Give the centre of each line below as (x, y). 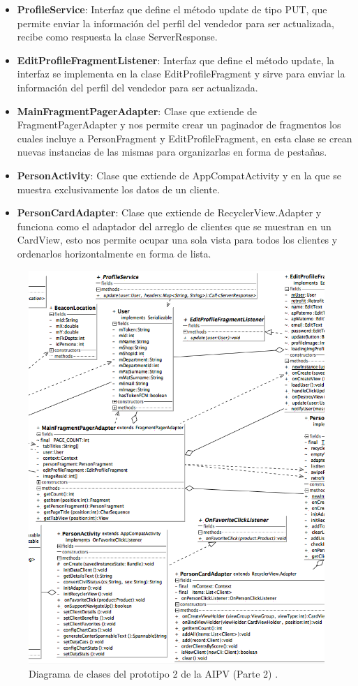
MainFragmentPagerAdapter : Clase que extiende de (137, 111)
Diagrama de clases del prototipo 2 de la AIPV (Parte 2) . (154, 673)
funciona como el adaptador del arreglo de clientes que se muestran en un (174, 226)
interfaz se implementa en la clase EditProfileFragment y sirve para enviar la (181, 74)
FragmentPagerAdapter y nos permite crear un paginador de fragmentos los (179, 125)
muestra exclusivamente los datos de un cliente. (118, 189)
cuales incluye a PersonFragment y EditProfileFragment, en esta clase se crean (185, 138)
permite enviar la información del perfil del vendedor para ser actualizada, (176, 23)
